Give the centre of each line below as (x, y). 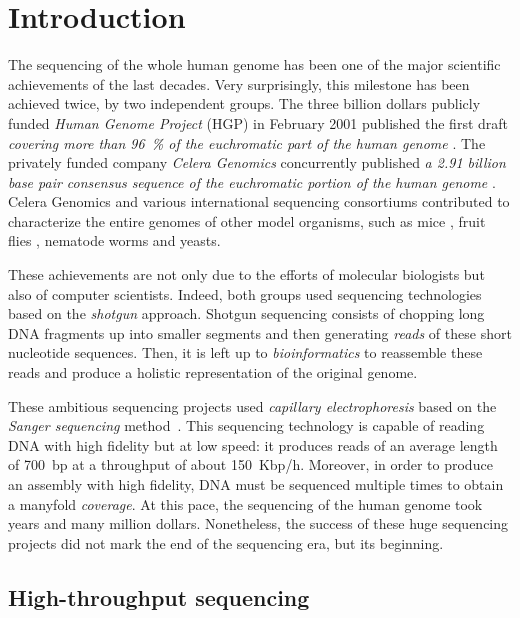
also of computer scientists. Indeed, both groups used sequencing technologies (245, 293)
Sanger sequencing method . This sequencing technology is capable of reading (246, 425)
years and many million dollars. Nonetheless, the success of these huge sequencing (258, 523)
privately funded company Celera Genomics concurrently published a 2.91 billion (257, 162)
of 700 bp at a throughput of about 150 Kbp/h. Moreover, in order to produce (250, 464)
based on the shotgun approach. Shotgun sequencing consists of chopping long (246, 313)
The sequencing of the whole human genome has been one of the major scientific (254, 64)
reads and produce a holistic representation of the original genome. (213, 372)
